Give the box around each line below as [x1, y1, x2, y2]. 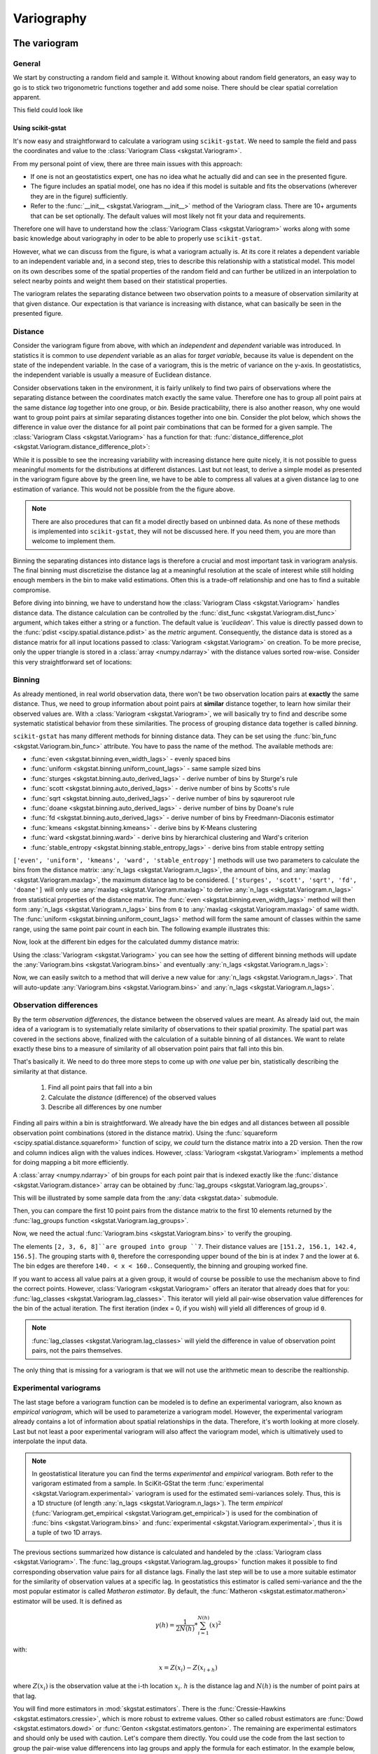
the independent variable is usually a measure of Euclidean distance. [13, 370, 211, 379]
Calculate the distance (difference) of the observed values [48, 1093, 216, 1102]
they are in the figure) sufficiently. [30, 192, 128, 200]
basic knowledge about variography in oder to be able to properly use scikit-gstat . [13, 234, 262, 243]
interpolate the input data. [13, 1437, 87, 1445]
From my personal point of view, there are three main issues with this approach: [13, 159, 243, 168]
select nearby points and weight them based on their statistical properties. [13, 276, 227, 285]
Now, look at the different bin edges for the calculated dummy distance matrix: [13, 937, 239, 946]
